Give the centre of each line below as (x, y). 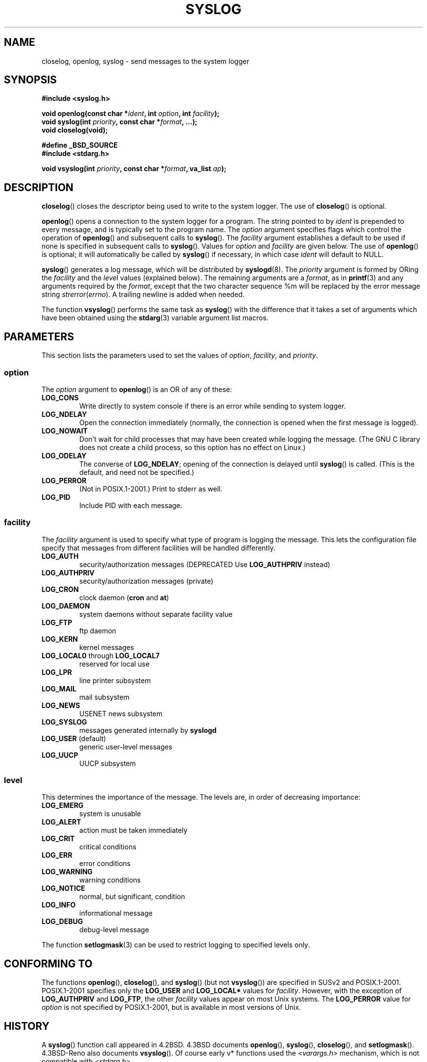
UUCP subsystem (107, 763)
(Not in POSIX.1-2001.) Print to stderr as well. (151, 489)
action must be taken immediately (133, 830)
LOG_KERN (60, 639)
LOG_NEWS (61, 705)
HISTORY (27, 1026)
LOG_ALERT (61, 822)
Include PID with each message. (131, 505)
